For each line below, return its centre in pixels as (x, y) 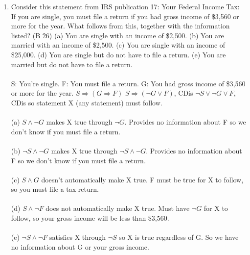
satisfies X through (78, 237)
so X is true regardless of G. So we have (179, 237)
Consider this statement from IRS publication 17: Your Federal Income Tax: (125, 6)
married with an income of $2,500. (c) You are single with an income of (118, 45)
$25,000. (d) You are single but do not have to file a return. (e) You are (118, 54)
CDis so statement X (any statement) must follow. (87, 102)
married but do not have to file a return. (72, 64)
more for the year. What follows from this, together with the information (120, 26)
